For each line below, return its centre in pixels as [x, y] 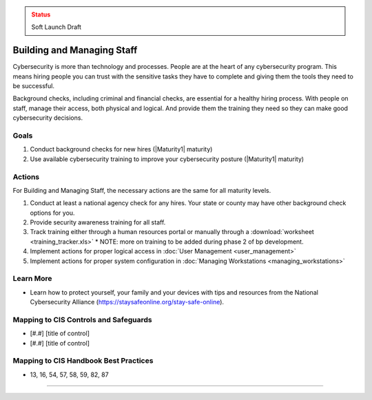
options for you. [52, 213]
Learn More [32, 279]
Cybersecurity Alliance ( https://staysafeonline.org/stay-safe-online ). [127, 302]
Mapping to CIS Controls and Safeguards [83, 319]
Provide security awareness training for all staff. [98, 222]
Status [41, 14]
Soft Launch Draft [56, 27]
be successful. [34, 86]
